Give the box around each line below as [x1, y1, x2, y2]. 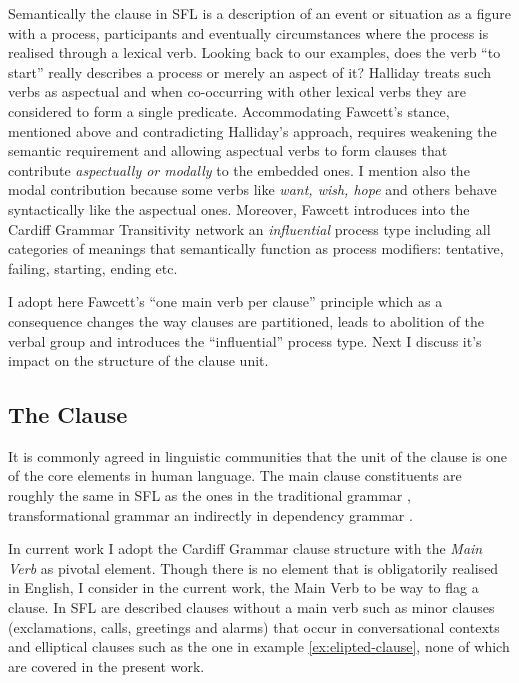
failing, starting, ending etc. [8, 257, 178, 278]
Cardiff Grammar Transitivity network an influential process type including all [8, 218, 491, 239]
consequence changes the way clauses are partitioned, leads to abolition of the [8, 310, 485, 331]
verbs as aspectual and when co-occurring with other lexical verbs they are [8, 81, 466, 102]
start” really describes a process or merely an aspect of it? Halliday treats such [8, 61, 492, 82]
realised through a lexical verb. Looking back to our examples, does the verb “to [8, 42, 501, 63]
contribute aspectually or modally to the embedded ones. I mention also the [8, 159, 470, 180]
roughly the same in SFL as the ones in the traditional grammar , [8, 485, 411, 506]
